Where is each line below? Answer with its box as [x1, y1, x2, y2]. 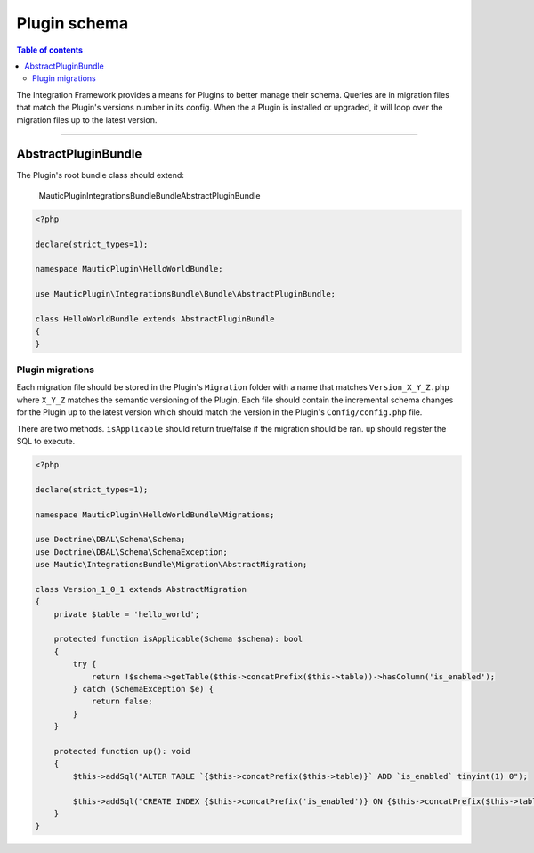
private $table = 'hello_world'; [53, 609, 200, 619]
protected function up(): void [53, 746, 190, 756]
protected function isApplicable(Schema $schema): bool [53, 634, 303, 645]
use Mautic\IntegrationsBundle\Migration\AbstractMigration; [35, 559, 308, 570]
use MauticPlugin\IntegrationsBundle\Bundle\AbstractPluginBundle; [35, 289, 336, 299]
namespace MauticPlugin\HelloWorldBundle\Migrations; [35, 509, 275, 520]
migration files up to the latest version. [16, 114, 158, 125]
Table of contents [16, 45, 84, 55]
